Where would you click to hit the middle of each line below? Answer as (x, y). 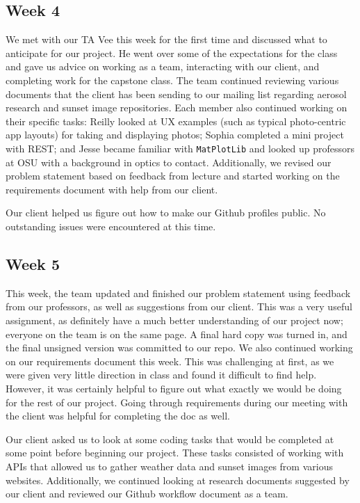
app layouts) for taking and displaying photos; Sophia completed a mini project (175, 135)
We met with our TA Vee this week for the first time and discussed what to (166, 39)
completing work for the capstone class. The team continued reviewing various (172, 80)
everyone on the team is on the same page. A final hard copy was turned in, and (177, 334)
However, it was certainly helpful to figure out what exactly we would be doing (174, 388)
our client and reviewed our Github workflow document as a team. (147, 494)
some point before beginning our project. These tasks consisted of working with (175, 453)
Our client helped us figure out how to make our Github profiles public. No (166, 213)
